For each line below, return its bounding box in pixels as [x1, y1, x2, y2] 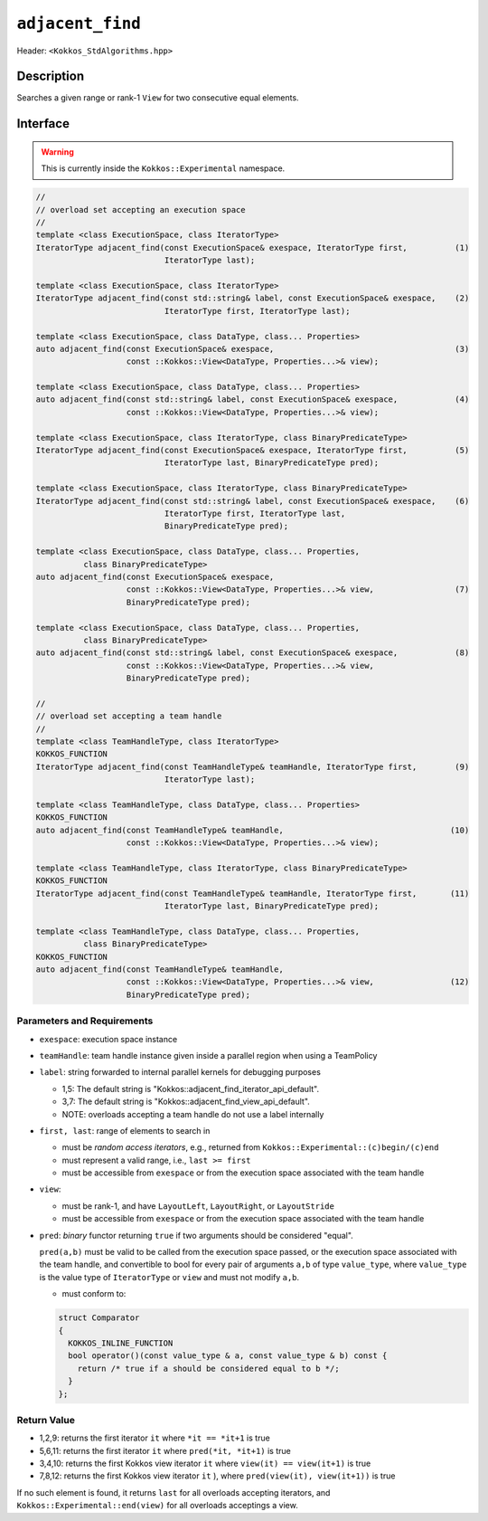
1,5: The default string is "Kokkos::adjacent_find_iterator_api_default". [61, 1083, 320, 1094]
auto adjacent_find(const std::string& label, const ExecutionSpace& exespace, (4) [35, 395, 470, 404]
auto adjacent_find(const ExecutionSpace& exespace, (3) [35, 344, 470, 354]
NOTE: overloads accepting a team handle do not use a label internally [61, 1108, 324, 1119]
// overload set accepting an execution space [35, 204, 246, 214]
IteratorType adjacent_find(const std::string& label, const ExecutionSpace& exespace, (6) [35, 496, 470, 506]
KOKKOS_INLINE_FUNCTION [68, 1337, 174, 1348]
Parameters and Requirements [16, 1014, 154, 1027]
